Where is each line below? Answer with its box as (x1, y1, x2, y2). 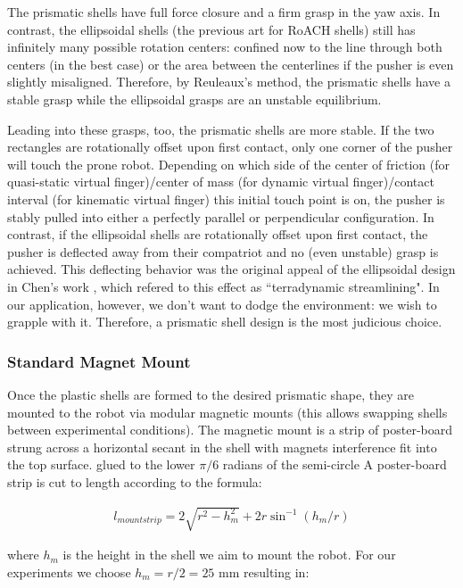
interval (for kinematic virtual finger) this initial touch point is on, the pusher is (7, 189, 445, 208)
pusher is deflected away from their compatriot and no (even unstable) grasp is (7, 242, 439, 261)
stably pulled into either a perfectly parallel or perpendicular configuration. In (7, 207, 434, 226)
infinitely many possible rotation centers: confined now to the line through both (7, 37, 442, 56)
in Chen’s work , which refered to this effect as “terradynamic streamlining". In (7, 277, 440, 295)
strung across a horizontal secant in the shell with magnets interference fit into (7, 437, 437, 456)
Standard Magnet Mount (7, 350, 191, 372)
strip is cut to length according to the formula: (7, 472, 262, 491)
